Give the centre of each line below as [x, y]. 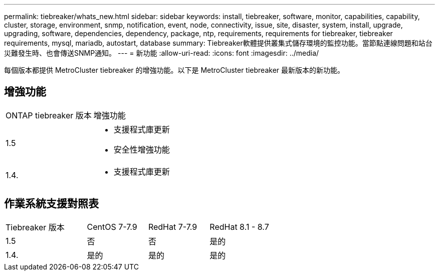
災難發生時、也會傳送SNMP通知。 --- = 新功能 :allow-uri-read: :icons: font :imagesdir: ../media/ [162, 53]
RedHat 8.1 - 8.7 [239, 227]
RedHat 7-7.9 [173, 227]
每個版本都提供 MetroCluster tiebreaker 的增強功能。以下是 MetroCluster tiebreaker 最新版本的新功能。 [174, 70]
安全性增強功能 [142, 149]
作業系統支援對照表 [51, 204]
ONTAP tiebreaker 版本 [49, 115]
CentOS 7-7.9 [112, 227]
